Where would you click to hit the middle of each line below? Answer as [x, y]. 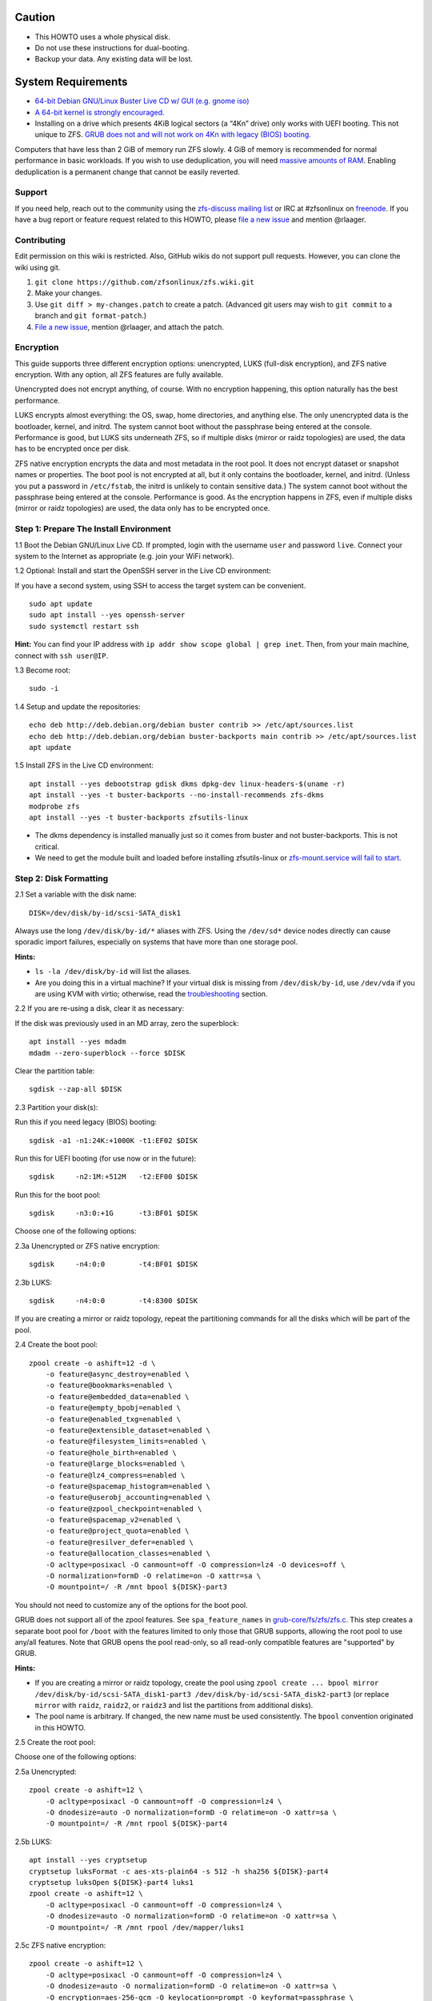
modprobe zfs [54, 806]
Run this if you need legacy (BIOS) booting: [86, 1122]
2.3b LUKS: [33, 1282]
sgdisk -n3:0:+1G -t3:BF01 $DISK [114, 1213]
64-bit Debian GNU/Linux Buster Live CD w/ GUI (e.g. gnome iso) [142, 101]
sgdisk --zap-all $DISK [76, 1089]
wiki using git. [38, 267]
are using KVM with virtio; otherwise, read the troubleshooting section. [151, 994]
